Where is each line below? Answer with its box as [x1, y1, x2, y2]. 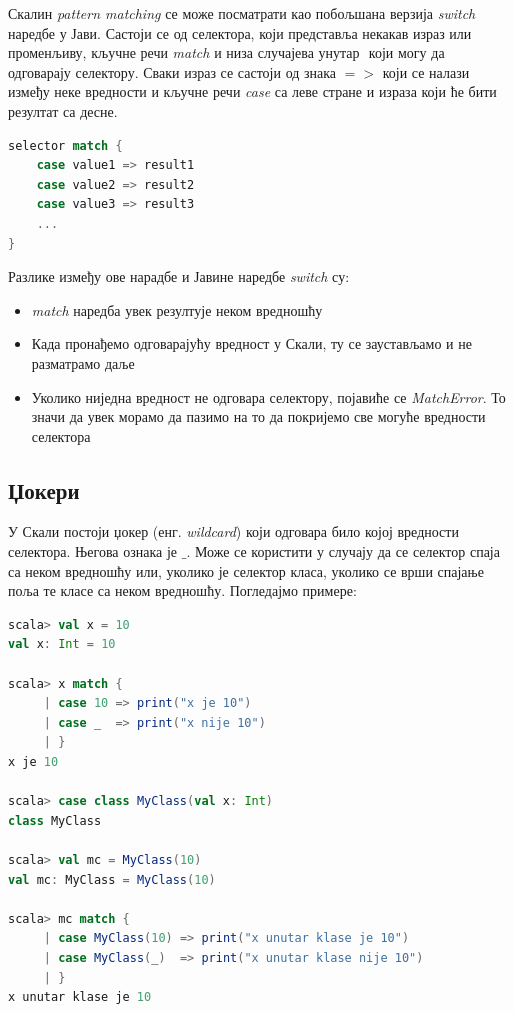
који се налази [382, 61, 470, 82]
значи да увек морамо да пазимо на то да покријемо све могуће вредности [31, 406, 486, 427]
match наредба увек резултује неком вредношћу [31, 299, 323, 320]
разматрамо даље [31, 352, 135, 373]
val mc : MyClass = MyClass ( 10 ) [8, 872, 216, 887]
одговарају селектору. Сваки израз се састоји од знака [8, 61, 337, 82]
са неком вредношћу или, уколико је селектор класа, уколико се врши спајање [8, 560, 484, 581]
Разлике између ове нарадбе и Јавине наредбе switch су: [8, 266, 350, 287]
